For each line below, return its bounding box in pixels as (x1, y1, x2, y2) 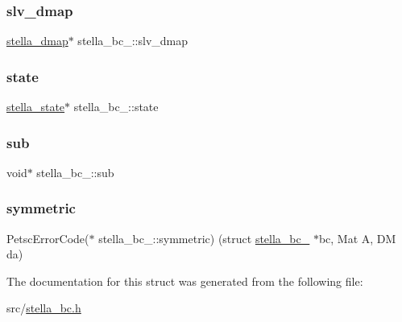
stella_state (6, 98, 65, 115)
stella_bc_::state (73, 98, 159, 115)
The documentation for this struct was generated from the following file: (6, 272, 363, 289)
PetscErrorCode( (6, 229, 89, 246)
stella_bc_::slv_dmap (77, 32, 189, 49)
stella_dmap (6, 32, 68, 49)
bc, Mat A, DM (318, 229, 396, 246)
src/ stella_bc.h (6, 299, 81, 316)
